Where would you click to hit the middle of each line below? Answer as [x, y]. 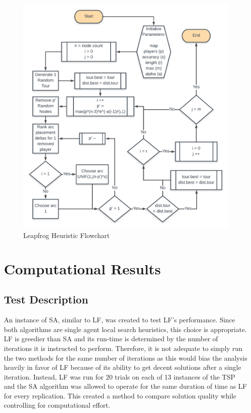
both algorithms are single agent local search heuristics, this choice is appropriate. [125, 329]
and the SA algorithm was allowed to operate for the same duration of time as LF [125, 386]
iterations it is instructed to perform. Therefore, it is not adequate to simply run [123, 348]
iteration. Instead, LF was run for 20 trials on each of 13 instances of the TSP [120, 376]
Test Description [46, 299]
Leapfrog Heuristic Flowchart [66, 235]
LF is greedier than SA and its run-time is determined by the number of [111, 339]
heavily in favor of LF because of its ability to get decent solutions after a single [123, 367]
